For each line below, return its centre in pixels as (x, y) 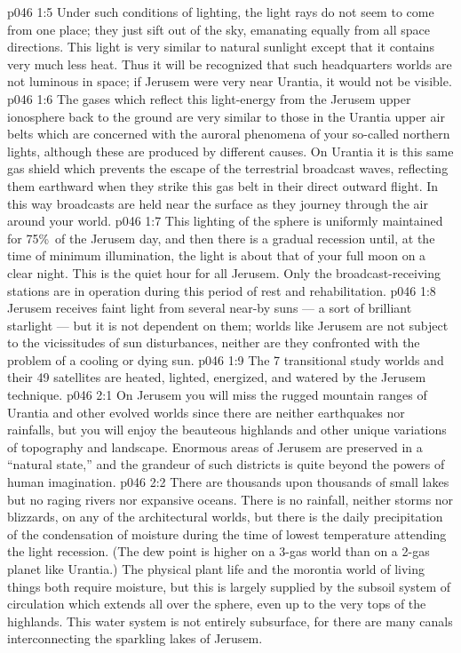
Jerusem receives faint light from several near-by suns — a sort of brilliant (210, 308)
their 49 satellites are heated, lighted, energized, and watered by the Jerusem (217, 377)
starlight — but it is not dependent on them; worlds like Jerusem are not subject (228, 325)
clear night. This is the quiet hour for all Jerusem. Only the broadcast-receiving (224, 272)
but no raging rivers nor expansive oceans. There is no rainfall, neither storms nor (230, 499)
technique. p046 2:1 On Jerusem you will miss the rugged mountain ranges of (217, 395)
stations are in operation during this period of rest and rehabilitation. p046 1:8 (222, 290)
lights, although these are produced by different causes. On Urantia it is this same (230, 151)
